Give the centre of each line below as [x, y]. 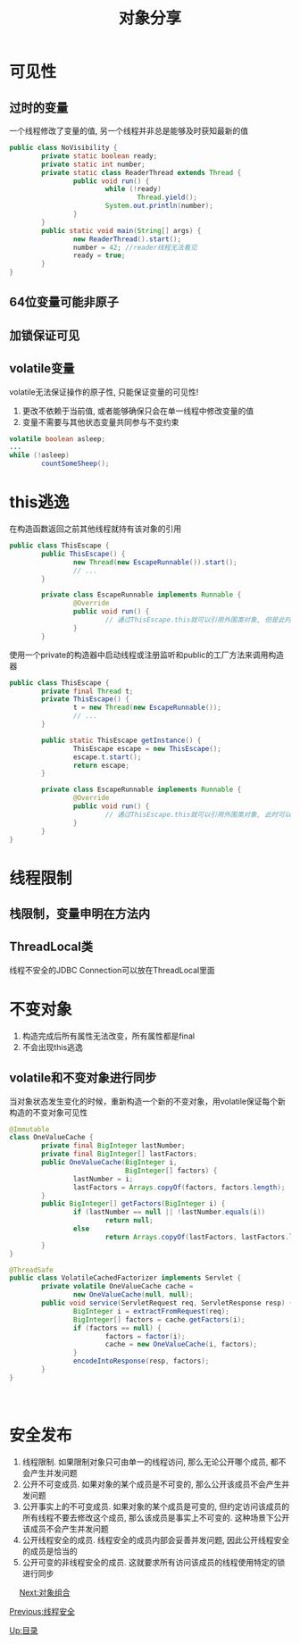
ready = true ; [99, 255]
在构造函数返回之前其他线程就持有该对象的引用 [95, 529]
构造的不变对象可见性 [48, 1112]
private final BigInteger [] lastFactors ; [120, 1154]
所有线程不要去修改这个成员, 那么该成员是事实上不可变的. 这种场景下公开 [156, 1517]
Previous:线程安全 [42, 1611]
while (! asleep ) [39, 455]
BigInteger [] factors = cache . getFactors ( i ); [159, 1319]
